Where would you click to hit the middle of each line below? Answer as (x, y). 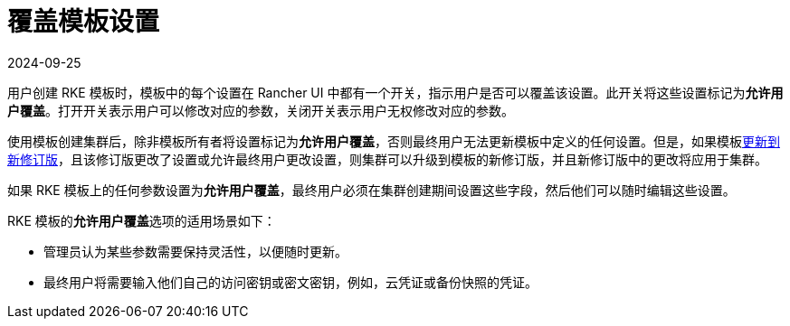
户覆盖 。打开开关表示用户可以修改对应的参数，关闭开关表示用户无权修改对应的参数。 (261, 110)
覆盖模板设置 (84, 22)
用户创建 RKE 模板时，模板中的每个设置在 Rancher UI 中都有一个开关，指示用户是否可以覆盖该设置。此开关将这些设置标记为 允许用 (395, 92)
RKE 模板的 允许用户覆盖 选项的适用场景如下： (142, 220)
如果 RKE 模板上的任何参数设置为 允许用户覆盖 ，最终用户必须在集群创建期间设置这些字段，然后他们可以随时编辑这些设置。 (371, 190)
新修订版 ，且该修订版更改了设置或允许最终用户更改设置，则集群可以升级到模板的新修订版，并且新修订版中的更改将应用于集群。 (387, 159)
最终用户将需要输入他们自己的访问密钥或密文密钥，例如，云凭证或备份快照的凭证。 (290, 282)
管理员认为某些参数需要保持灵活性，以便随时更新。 (195, 251)
